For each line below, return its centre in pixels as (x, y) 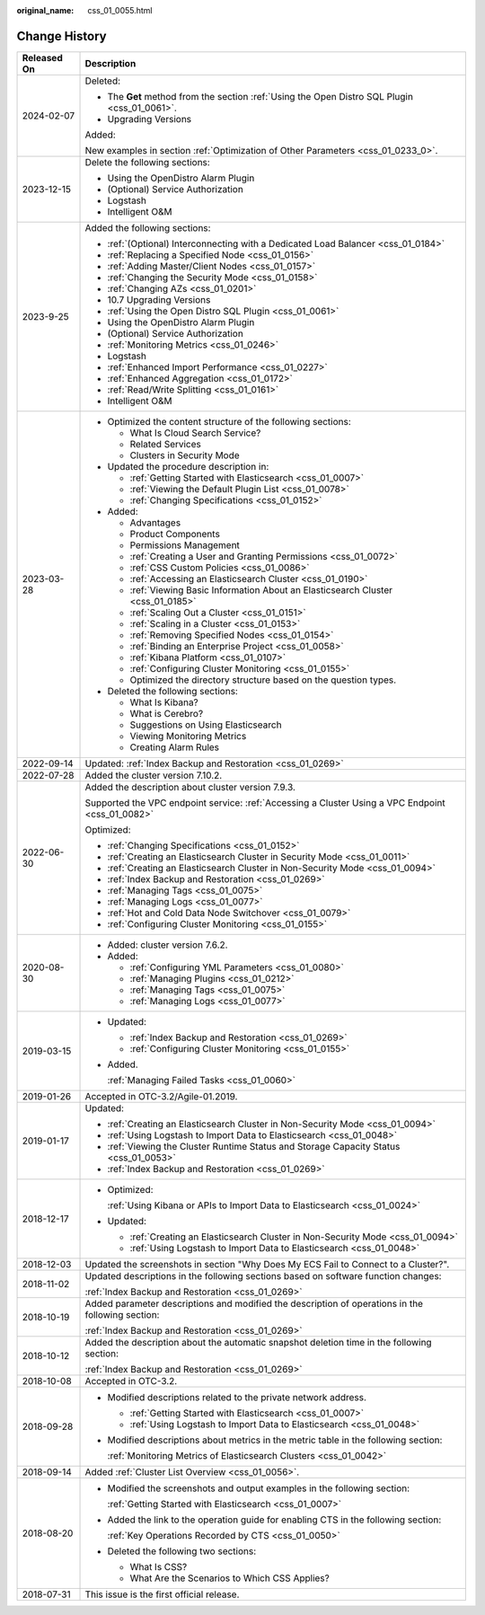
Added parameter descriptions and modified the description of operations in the (254, 1303)
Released (42, 57)
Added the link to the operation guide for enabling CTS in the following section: (274, 1520)
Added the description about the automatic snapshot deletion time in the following (258, 1342)
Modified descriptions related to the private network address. (237, 1397)
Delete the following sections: (147, 162)
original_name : (45, 10)
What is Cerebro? (167, 713)
